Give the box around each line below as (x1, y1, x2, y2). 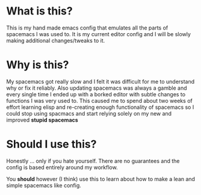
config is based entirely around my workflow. (6, 164, 119, 171)
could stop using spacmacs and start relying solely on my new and (6, 110, 172, 117)
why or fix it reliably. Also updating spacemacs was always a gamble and (6, 84, 187, 91)
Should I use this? (6, 137, 97, 151)
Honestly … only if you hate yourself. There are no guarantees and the (6, 157, 180, 164)
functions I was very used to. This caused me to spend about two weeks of (6, 97, 193, 104)
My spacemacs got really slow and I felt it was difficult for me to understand (6, 78, 195, 85)
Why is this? (6, 58, 69, 72)
